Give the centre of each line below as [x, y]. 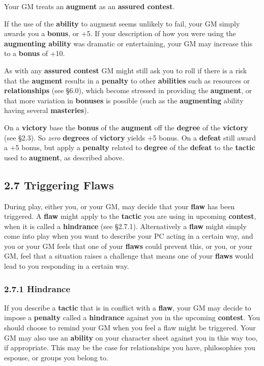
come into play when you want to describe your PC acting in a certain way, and [129, 236]
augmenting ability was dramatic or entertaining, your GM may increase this [128, 43]
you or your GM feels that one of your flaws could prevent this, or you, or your [128, 246]
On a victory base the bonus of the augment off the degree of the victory [126, 127]
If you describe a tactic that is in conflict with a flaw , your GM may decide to [128, 307]
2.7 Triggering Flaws [59, 185]
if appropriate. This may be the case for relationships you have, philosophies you [130, 347]
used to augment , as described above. [64, 157]
